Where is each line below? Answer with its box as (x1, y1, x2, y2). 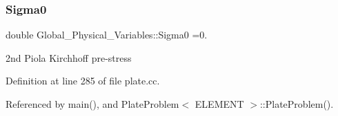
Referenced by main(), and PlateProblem (6, 97, 179, 111)
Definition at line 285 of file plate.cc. (6, 73, 160, 88)
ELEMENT (195, 97, 244, 111)
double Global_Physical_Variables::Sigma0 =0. (6, 27, 208, 42)
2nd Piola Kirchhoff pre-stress (6, 50, 132, 65)
